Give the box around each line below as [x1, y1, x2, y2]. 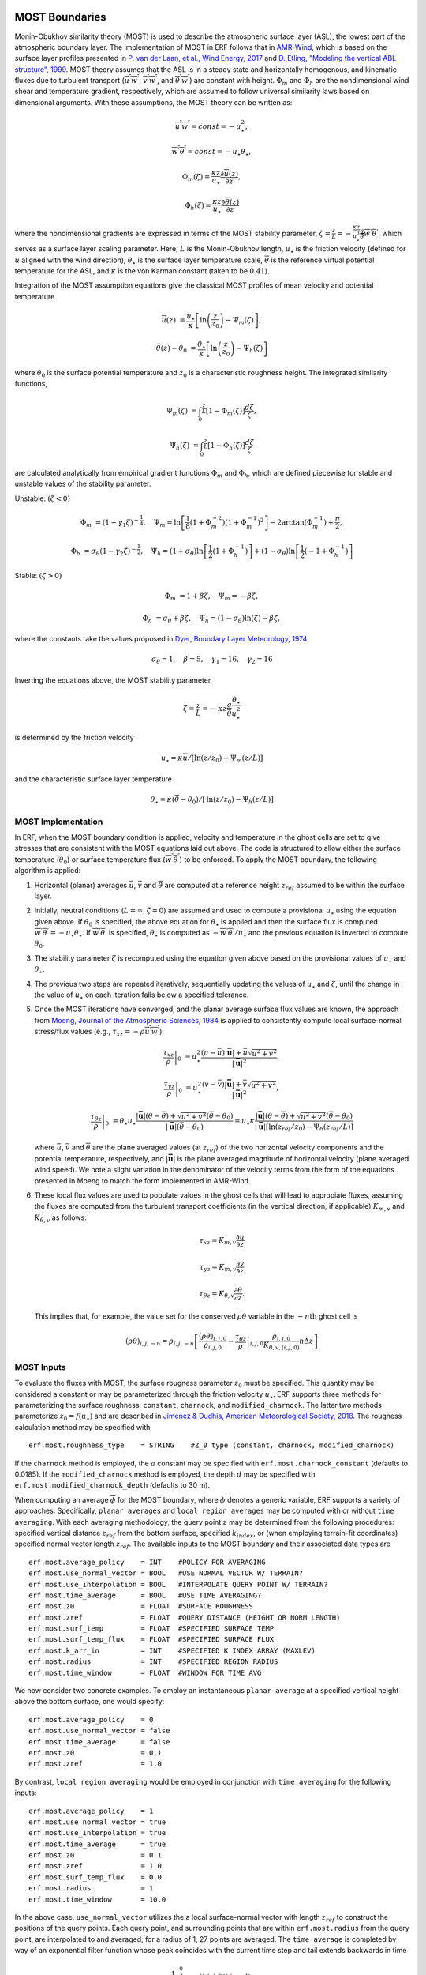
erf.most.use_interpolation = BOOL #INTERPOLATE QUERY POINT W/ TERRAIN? [28, 1580, 328, 1589]
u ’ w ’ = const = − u [174, 121, 241, 130]
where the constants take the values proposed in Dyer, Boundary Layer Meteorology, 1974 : [14, 634, 309, 644]
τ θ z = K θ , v [199, 1288, 235, 1300]
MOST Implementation [14, 816, 103, 827]
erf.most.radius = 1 [28, 1884, 154, 1893]
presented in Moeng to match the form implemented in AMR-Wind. [34, 1176, 251, 1185]
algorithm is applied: [14, 866, 81, 875]
